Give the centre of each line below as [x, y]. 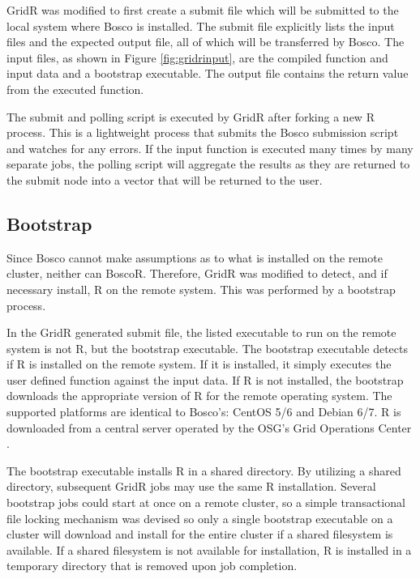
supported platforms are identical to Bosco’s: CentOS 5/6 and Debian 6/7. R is [204, 412]
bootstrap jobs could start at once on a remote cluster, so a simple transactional [206, 502]
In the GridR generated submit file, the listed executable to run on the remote [201, 332]
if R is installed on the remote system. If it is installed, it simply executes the [199, 364]
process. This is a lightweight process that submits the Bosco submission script [203, 132]
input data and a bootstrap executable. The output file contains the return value [208, 73]
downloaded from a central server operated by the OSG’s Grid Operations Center [209, 427]
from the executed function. [75, 89]
